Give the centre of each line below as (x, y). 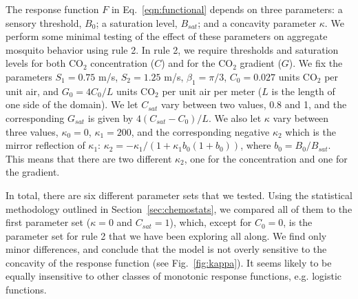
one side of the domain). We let (72, 104)
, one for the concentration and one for (266, 158)
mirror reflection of (45, 145)
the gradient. (33, 172)
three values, (32, 131)
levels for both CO (44, 63)
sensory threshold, (44, 22)
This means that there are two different (89, 158)
